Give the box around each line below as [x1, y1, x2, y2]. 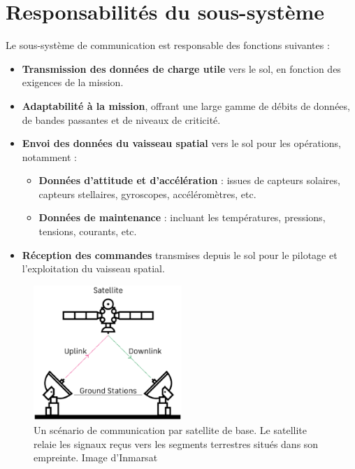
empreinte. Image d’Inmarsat [34, 450, 158, 465]
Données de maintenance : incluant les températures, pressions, [38, 210, 326, 225]
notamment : [22, 149, 77, 164]
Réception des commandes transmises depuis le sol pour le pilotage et [22, 247, 338, 262]
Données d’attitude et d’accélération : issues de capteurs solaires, [38, 173, 340, 188]
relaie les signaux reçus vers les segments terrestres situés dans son [34, 436, 319, 451]
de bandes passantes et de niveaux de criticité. [22, 112, 221, 127]
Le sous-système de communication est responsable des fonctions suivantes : [6, 38, 330, 52]
